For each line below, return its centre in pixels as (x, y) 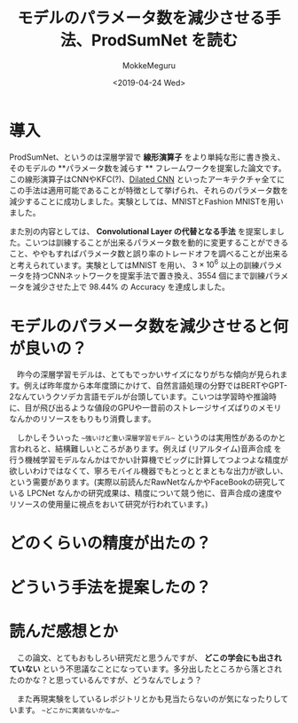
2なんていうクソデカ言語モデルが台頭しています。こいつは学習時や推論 (139, 397)
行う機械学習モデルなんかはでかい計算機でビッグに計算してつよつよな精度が (149, 460)
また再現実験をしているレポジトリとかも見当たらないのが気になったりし (149, 698)
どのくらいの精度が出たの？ (110, 543)
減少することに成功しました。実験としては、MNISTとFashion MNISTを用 (143, 201)
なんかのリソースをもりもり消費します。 (82, 419)
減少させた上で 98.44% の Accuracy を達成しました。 (131, 287)
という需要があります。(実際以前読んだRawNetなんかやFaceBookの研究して (148, 482)
